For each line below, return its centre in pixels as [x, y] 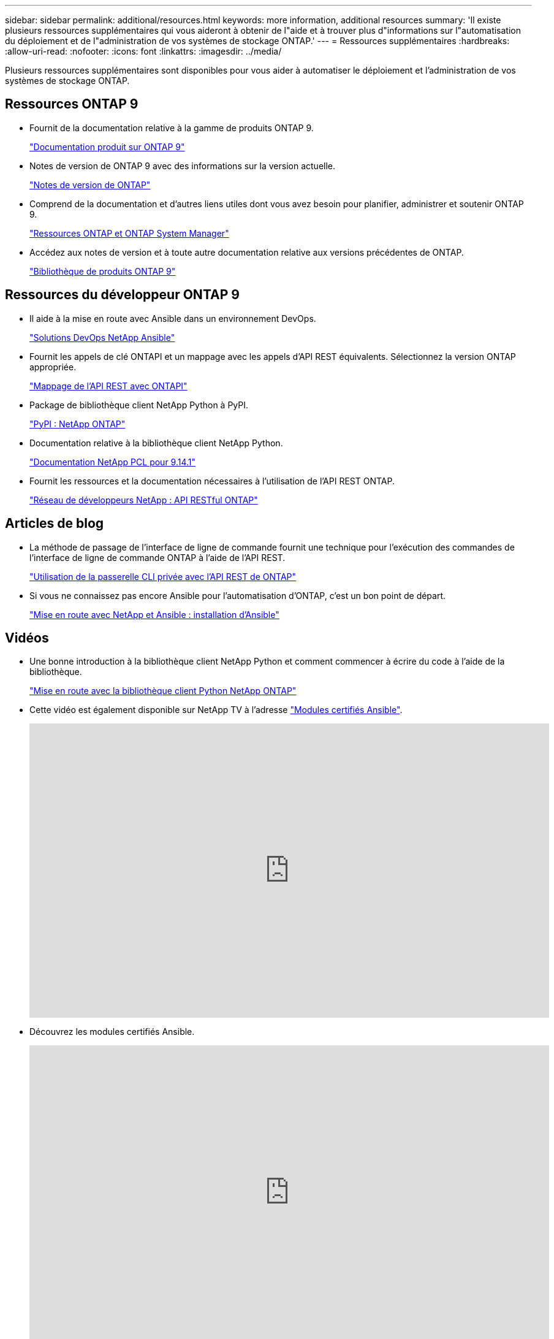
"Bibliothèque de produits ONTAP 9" [103, 271]
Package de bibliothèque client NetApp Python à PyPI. [139, 405]
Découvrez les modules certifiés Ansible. [112, 1032]
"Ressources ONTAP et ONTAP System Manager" [129, 233]
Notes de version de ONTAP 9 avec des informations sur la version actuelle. [183, 166]
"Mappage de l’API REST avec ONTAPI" [108, 386]
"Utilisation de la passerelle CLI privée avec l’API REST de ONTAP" [163, 576]
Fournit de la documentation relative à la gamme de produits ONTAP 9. [172, 128]
